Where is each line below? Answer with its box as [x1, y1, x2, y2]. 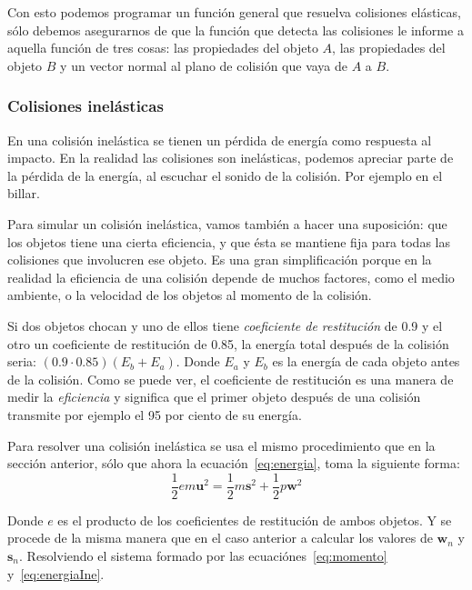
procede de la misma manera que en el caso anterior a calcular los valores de [7, 528, 433, 547]
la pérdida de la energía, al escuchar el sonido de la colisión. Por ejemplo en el [7, 165, 443, 185]
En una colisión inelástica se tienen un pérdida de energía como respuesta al [7, 130, 432, 149]
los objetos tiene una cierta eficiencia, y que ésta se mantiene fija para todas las [7, 232, 450, 251]
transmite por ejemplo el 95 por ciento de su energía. [7, 405, 302, 424]
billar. [7, 184, 40, 203]
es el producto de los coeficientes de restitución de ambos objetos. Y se [57, 510, 452, 529]
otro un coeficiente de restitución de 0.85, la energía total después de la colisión [7, 334, 449, 353]
